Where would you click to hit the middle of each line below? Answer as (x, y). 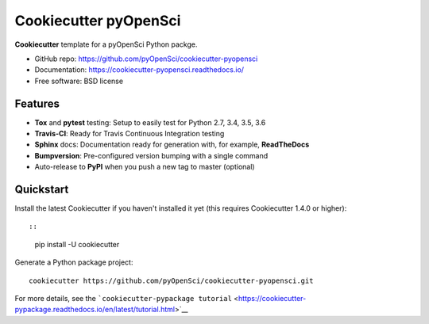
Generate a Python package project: (74, 262)
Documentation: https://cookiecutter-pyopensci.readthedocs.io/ (139, 70)
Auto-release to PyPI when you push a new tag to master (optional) (145, 167)
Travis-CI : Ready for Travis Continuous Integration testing (129, 134)
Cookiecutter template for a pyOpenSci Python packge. (106, 44)
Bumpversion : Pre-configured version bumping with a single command (151, 155)
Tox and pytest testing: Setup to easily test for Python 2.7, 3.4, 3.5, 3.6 (150, 122)
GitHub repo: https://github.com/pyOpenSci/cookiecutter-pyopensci (146, 59)
